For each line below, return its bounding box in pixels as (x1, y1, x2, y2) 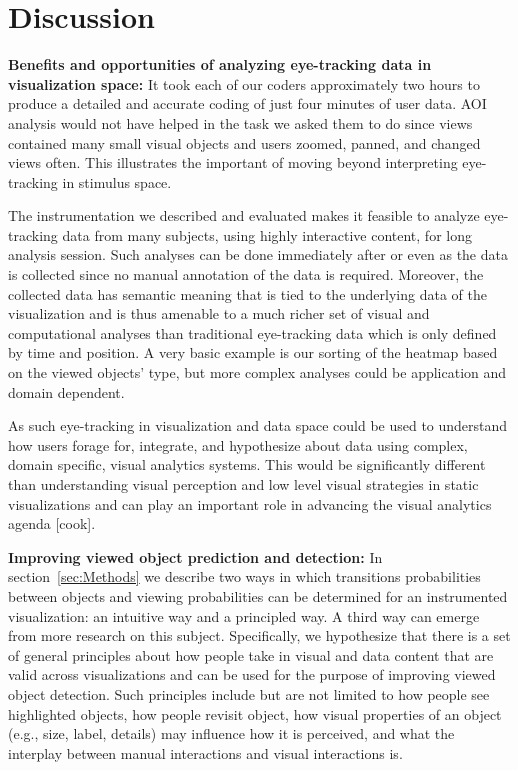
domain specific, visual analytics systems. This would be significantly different (8, 454, 486, 475)
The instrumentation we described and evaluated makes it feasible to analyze (8, 205, 480, 226)
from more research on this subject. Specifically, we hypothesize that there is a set (8, 625, 511, 646)
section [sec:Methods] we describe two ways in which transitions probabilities (8, 566, 481, 587)
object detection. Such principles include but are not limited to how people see (8, 683, 490, 704)
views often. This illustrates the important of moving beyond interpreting (8, 152, 458, 173)
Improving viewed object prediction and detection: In (8, 546, 383, 567)
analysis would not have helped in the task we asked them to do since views (8, 112, 473, 133)
